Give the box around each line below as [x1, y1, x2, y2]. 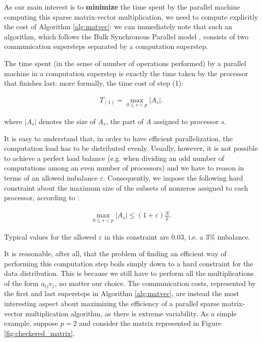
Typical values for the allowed [4, 231, 96, 242]
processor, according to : [4, 192, 80, 203]
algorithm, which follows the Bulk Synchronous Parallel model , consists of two [4, 31, 248, 41]
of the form [4, 277, 39, 288]
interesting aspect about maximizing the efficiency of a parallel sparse [4, 298, 220, 308]
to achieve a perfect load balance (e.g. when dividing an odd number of [4, 152, 225, 163]
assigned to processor [153, 116, 219, 126]
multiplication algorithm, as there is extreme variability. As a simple [25, 308, 237, 318]
